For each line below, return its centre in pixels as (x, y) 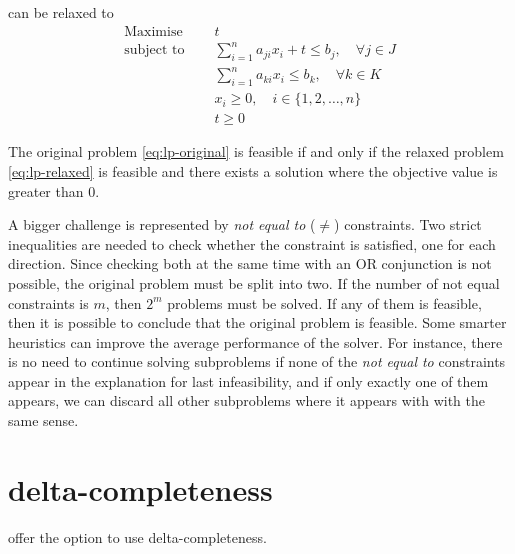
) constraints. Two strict (408, 224)
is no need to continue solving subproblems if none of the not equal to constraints (257, 361)
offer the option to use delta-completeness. (137, 536)
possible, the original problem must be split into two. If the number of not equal (254, 282)
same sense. (43, 420)
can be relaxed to (61, 12)
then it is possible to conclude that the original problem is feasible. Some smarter (257, 322)
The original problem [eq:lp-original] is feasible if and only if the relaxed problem (256, 151)
